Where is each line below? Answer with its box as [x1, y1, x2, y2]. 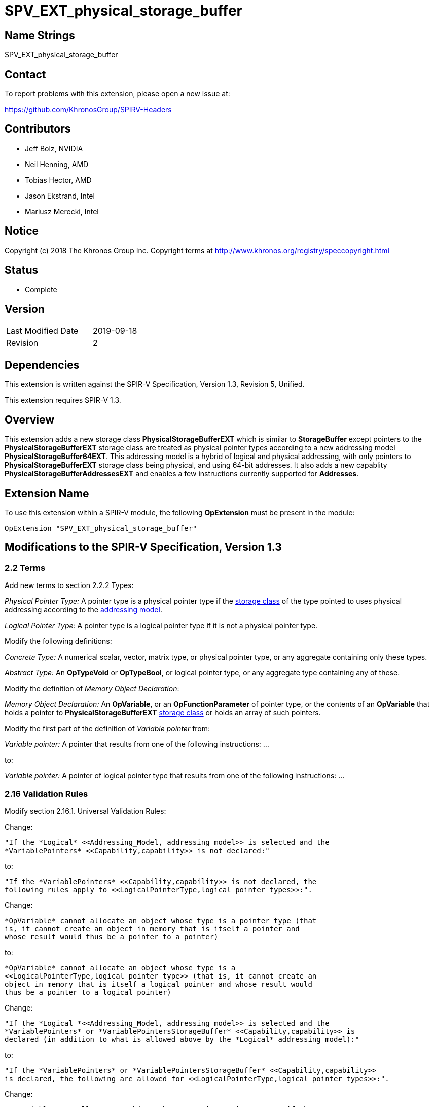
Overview [5, 413, 55, 426]
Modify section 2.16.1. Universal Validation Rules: [5, 806, 166, 816]
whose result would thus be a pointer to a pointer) [5, 932, 219, 941]
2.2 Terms [5, 562, 46, 573]
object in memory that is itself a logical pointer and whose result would [5, 980, 312, 988]
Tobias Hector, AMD [25, 175, 92, 184]
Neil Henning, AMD [25, 159, 89, 169]
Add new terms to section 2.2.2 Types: [5, 581, 134, 590]
